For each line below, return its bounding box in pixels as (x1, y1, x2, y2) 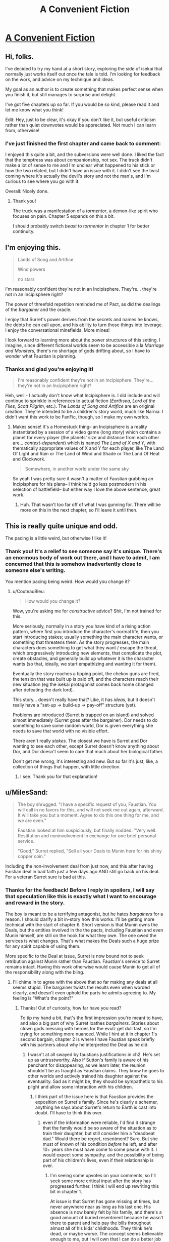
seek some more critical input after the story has (50, 1178, 151, 1184)
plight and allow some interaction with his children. (27, 1083, 133, 1090)
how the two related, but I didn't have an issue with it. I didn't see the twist (5, 168, 160, 174)
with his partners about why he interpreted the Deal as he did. (20, 1041, 149, 1047)
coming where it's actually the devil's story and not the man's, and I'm (5, 173, 151, 179)
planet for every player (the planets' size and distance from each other (12, 435, 159, 441)
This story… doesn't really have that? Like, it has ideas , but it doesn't (12, 696, 155, 703)
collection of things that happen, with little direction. (12, 763, 121, 769)
